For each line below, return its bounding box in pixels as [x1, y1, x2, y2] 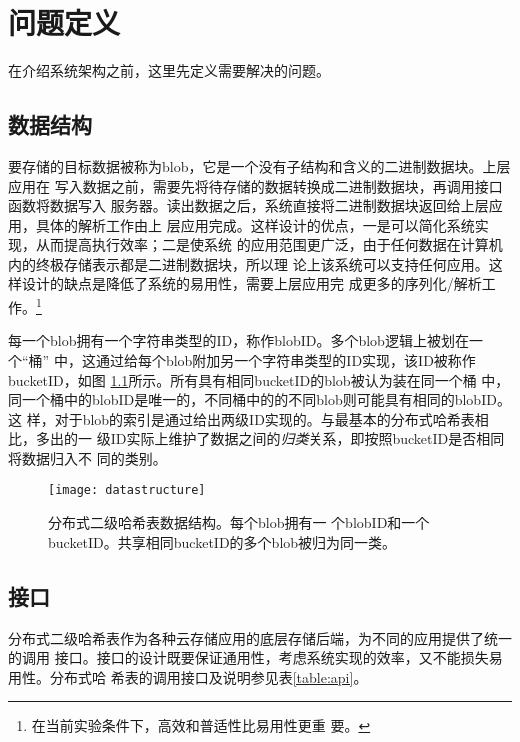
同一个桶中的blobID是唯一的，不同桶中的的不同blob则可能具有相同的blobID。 [8, 389, 511, 410]
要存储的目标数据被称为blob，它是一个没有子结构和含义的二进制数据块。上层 [8, 155, 511, 176]
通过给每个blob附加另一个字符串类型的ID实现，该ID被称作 [95, 349, 476, 370]
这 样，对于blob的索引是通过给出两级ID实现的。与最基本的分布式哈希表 [8, 408, 475, 429]
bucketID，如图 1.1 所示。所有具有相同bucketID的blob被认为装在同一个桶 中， [8, 369, 510, 390]
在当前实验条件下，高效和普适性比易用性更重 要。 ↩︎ [31, 715, 371, 736]
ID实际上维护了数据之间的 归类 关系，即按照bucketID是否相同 [110, 428, 505, 449]
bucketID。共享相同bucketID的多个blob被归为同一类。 [48, 531, 397, 552]
